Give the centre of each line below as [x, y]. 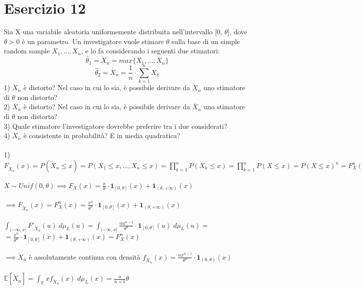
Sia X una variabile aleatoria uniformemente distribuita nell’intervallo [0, [113, 32]
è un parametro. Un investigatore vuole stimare [93, 41]
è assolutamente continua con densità [85, 256]
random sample [27, 51]
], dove [238, 32]
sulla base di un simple [206, 41]
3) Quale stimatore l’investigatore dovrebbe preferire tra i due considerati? [116, 126]
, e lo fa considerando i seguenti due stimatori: [150, 51]
